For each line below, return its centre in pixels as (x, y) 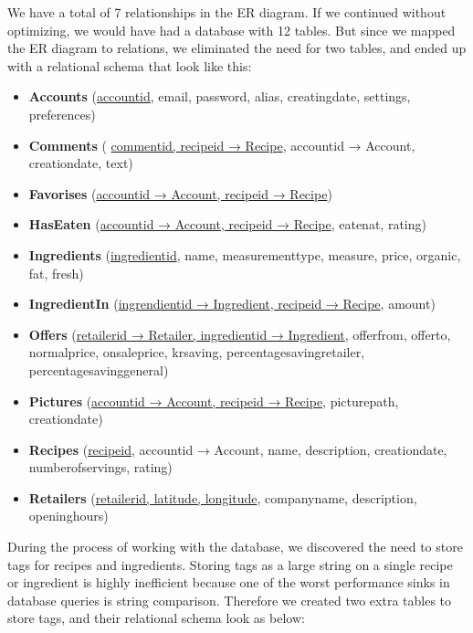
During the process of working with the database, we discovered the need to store (235, 547)
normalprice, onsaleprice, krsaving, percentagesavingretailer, (197, 352)
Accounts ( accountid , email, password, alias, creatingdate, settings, (220, 96)
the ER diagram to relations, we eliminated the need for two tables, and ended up (237, 48)
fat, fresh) (56, 273)
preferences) (62, 114)
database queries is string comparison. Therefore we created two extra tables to (230, 600)
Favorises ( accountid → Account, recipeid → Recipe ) (180, 193)
